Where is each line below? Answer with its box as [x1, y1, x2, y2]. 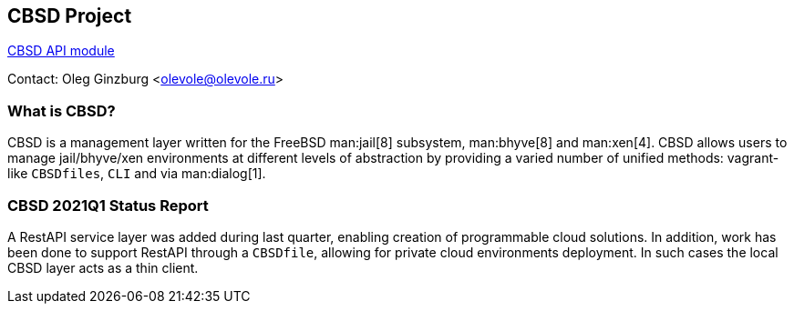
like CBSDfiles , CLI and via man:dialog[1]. [7, 166, 266, 182]
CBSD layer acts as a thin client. [7, 259, 199, 276]
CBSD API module [7, 43, 115, 59]
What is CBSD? [7, 101, 116, 120]
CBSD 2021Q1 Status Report [7, 196, 209, 215]
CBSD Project [7, 5, 132, 27]
